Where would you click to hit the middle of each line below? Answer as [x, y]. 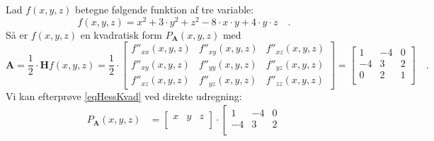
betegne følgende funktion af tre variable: [165, 9]
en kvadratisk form [121, 34]
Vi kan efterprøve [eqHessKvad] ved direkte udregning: [124, 96]
